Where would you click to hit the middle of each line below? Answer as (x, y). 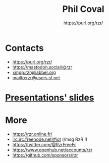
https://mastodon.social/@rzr (42, 67)
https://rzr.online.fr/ (32, 134)
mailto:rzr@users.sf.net (36, 77)
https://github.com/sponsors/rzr (45, 155)
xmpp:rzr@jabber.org (34, 72)
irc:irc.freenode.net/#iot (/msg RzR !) (50, 139)
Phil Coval (83, 9)
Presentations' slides (50, 97)
